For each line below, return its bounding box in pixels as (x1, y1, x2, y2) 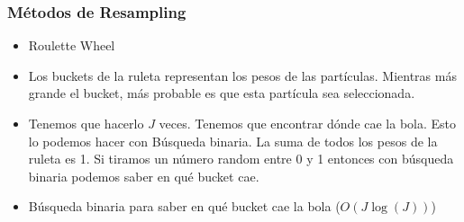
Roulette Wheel (28, 36, 115, 55)
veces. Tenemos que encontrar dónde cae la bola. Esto (159, 114, 457, 132)
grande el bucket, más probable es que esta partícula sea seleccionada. (28, 84, 415, 102)
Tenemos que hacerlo (28, 114, 144, 132)
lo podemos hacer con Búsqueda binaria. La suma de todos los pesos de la (28, 131, 438, 150)
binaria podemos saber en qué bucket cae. (28, 166, 259, 185)
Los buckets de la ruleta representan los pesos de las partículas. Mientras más (28, 66, 457, 84)
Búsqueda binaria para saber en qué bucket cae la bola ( (28, 197, 341, 216)
